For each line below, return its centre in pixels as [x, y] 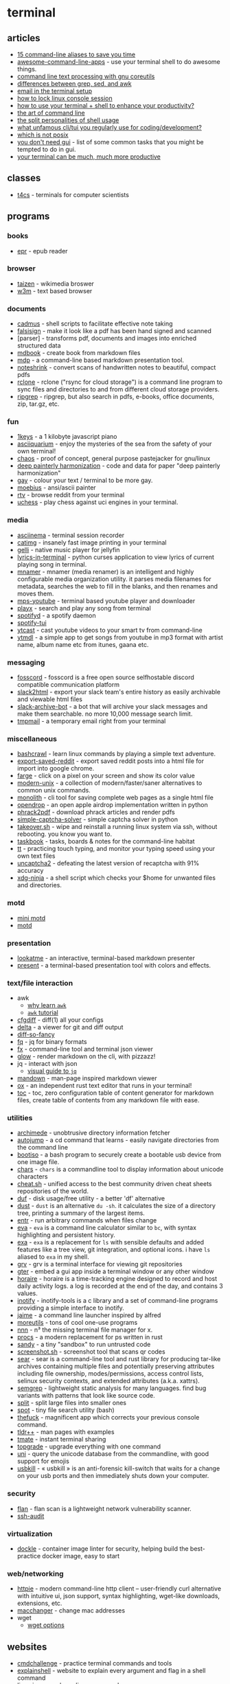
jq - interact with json [47, 1064]
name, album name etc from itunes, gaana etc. [83, 644]
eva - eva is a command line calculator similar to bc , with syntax [107, 1228]
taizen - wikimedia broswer [56, 284]
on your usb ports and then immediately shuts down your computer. [113, 1476]
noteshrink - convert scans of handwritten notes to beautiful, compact [116, 367]
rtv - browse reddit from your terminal [71, 495]
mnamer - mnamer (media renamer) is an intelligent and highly [105, 571]
